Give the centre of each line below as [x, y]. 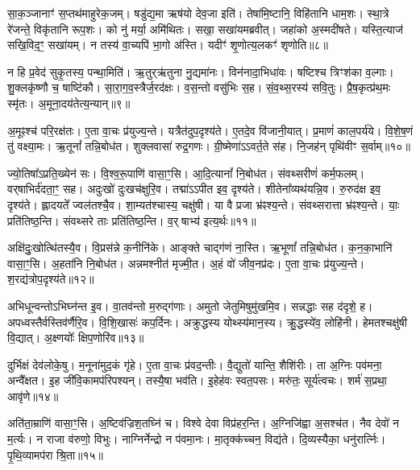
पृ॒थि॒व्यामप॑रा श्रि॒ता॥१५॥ [56, 454]
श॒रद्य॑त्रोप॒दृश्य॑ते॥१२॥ [51, 279]
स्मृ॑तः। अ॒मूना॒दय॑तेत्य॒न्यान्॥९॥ [69, 103]
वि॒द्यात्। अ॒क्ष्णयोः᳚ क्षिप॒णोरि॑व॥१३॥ [76, 338]
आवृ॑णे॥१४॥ [33, 396]
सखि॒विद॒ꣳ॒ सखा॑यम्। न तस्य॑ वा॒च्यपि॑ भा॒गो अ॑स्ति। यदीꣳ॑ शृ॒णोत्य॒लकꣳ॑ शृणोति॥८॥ [168, 45]
